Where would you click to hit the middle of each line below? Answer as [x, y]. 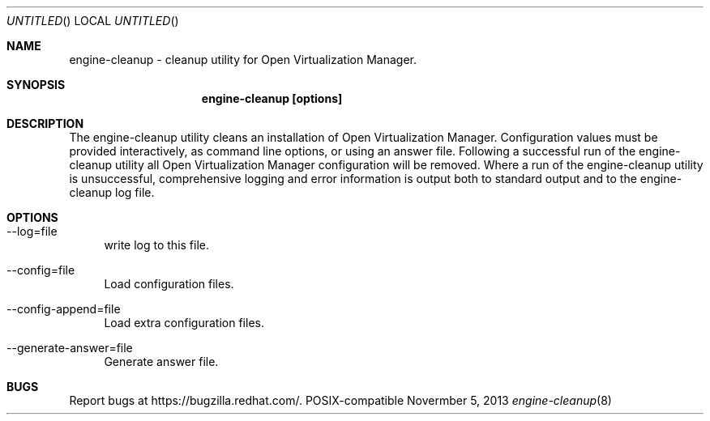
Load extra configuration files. [184, 323]
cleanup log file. [112, 192]
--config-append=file [64, 309]
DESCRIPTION [45, 123]
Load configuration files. [169, 284]
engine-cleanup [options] [272, 98]
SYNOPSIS [36, 85]
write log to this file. [157, 245]
